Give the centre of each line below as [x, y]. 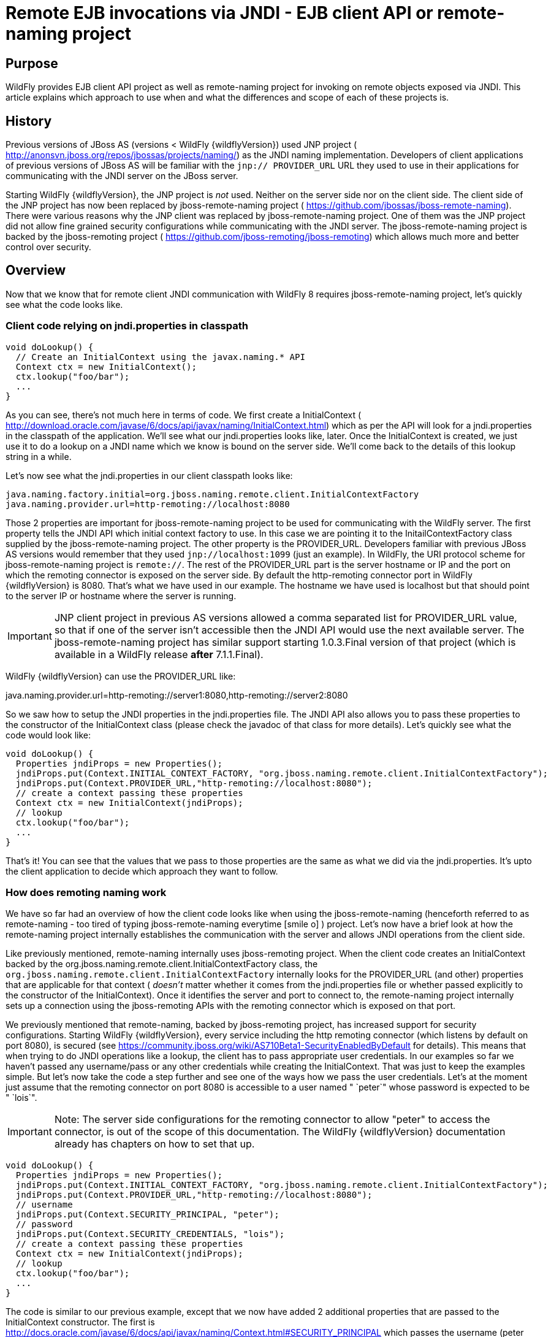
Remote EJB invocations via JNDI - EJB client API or [219, 13]
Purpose [32, 63]
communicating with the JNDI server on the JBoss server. [122, 176]
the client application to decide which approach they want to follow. [142, 871]
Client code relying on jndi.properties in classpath [127, 326]
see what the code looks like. [64, 304]
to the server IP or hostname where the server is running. [121, 596]
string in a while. [39, 456]
